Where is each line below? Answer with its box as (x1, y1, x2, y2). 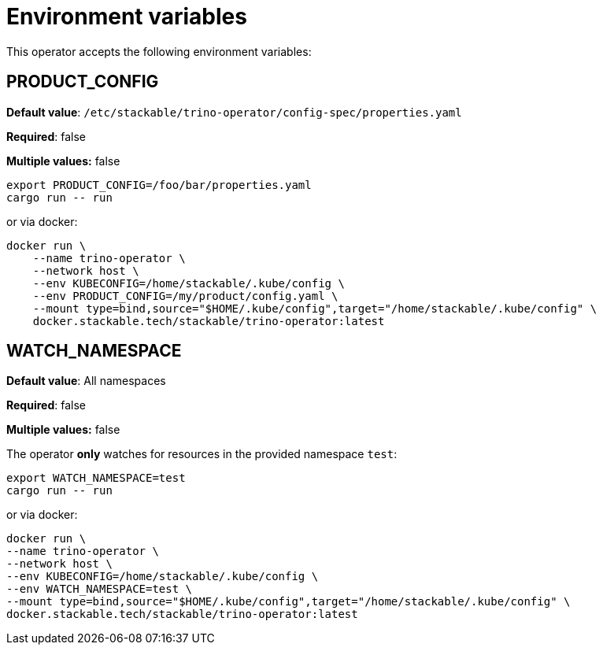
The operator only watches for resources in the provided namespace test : (6, 447, 398, 461)
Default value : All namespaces (6, 374, 166, 388)
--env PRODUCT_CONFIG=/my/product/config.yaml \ (32, 289, 338, 302)
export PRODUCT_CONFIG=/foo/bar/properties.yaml (6, 178, 312, 191)
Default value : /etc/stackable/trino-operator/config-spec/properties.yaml (6, 105, 462, 119)
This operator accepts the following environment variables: (6, 44, 312, 58)
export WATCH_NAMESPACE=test (6, 472, 186, 485)
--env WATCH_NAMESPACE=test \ (6, 583, 193, 596)
